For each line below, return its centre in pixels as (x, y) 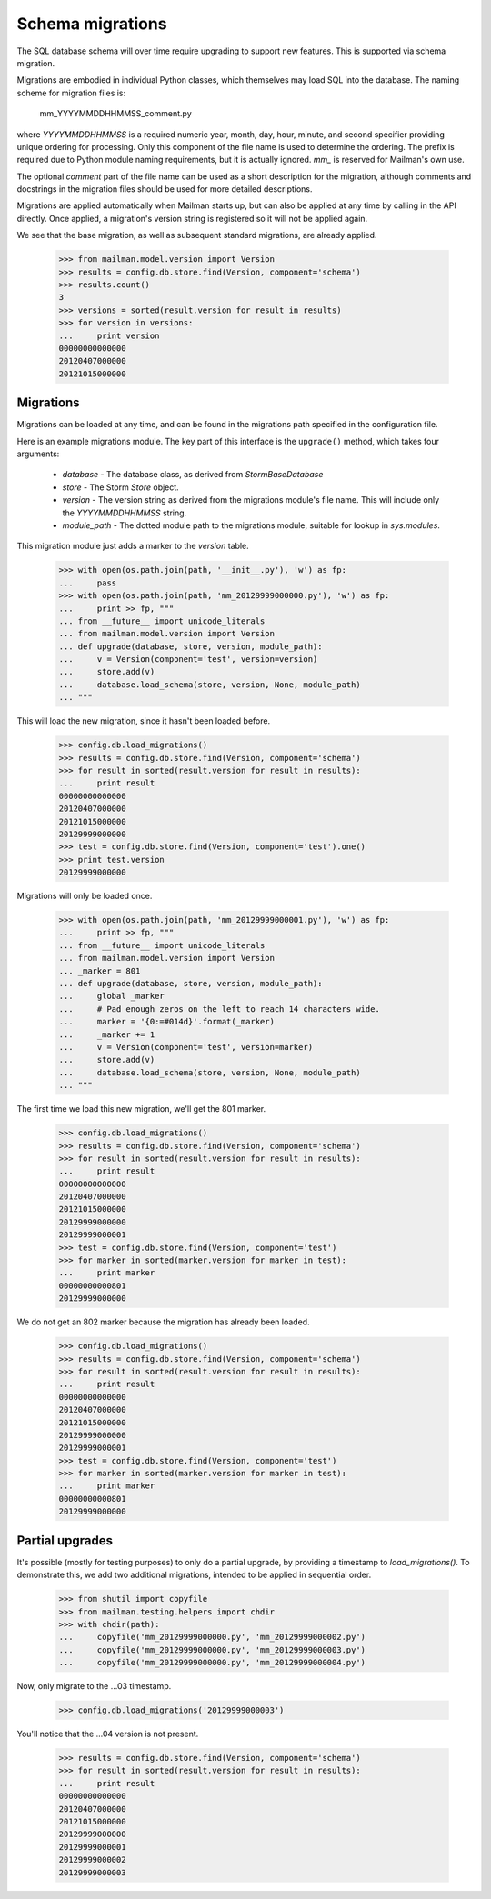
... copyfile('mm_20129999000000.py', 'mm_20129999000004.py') (212, 1663)
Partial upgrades (65, 1540)
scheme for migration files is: (71, 93)
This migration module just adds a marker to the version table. (133, 546)
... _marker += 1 (107, 1034)
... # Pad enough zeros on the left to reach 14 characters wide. (220, 1009)
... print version (109, 335)
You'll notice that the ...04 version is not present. (108, 1734)
